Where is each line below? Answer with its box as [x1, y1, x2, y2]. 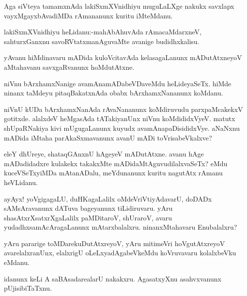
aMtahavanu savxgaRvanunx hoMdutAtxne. [4, 62, 135, 72]
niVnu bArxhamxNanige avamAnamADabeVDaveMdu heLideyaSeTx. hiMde [4, 78, 232, 88]
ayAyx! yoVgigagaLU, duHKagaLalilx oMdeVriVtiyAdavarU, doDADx [4, 193, 212, 203]
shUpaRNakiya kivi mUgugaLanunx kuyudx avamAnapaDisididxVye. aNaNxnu [4, 123, 240, 133]
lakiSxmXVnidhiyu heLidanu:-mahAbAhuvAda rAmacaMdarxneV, [4, 27, 201, 37]
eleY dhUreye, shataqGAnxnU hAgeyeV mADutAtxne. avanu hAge [4, 149, 204, 159]
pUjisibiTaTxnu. [4, 283, 52, 293]
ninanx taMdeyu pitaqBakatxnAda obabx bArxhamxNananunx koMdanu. [4, 88, 223, 98]
